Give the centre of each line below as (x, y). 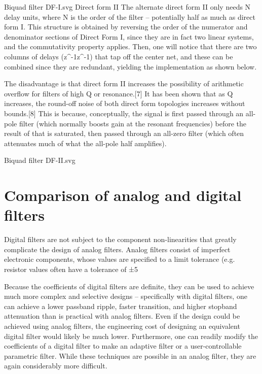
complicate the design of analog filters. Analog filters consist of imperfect (117, 249)
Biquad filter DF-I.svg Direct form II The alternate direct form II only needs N (127, 7)
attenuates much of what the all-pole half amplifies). (85, 143)
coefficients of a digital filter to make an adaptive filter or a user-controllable (123, 346)
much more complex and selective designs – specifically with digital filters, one (126, 296)
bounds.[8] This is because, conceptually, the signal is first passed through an (124, 113)
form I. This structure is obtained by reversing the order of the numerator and (126, 27)
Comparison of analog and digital (123, 195)
